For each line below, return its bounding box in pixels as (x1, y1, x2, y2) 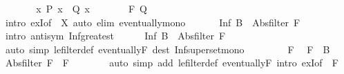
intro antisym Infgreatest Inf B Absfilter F (5, 28, 226, 43)
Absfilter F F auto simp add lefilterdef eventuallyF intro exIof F (5, 55, 338, 70)
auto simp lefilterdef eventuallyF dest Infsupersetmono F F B (5, 41, 330, 56)
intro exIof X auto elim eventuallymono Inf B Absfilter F (5, 15, 300, 29)
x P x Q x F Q (36, 1, 147, 15)
